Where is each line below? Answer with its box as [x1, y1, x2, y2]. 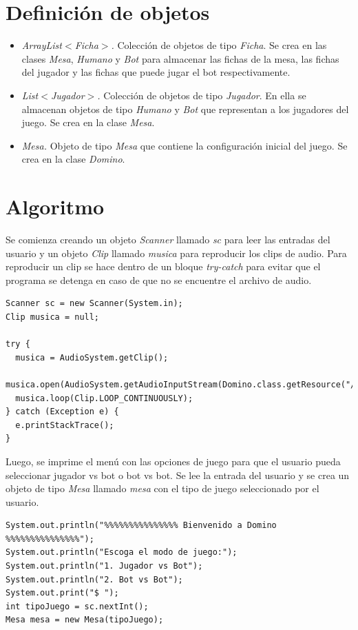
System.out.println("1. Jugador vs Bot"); [6, 561, 203, 571]
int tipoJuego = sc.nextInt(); [6, 601, 149, 611]
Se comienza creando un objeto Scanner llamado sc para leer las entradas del [6, 232, 330, 246]
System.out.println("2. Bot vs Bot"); [6, 574, 183, 585]
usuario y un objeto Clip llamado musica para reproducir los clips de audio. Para [6, 245, 347, 260]
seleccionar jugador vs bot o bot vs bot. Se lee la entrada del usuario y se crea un [6, 467, 350, 482]
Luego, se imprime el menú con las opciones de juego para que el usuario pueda [6, 454, 341, 468]
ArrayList [21, 38, 62, 52]
